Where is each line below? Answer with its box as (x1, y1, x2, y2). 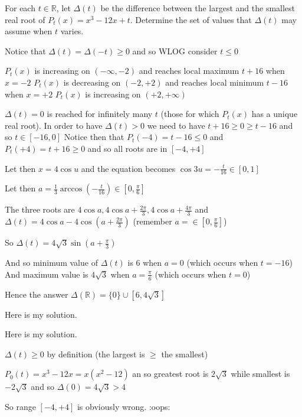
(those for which (160, 107, 219, 120)
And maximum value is (5, 268, 88, 280)
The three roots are (5, 203, 75, 216)
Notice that (5, 44, 46, 57)
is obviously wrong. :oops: (77, 400, 170, 412)
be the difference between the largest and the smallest (100, 2, 296, 14)
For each (5, 2, 35, 14)
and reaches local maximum (139, 64, 239, 77)
